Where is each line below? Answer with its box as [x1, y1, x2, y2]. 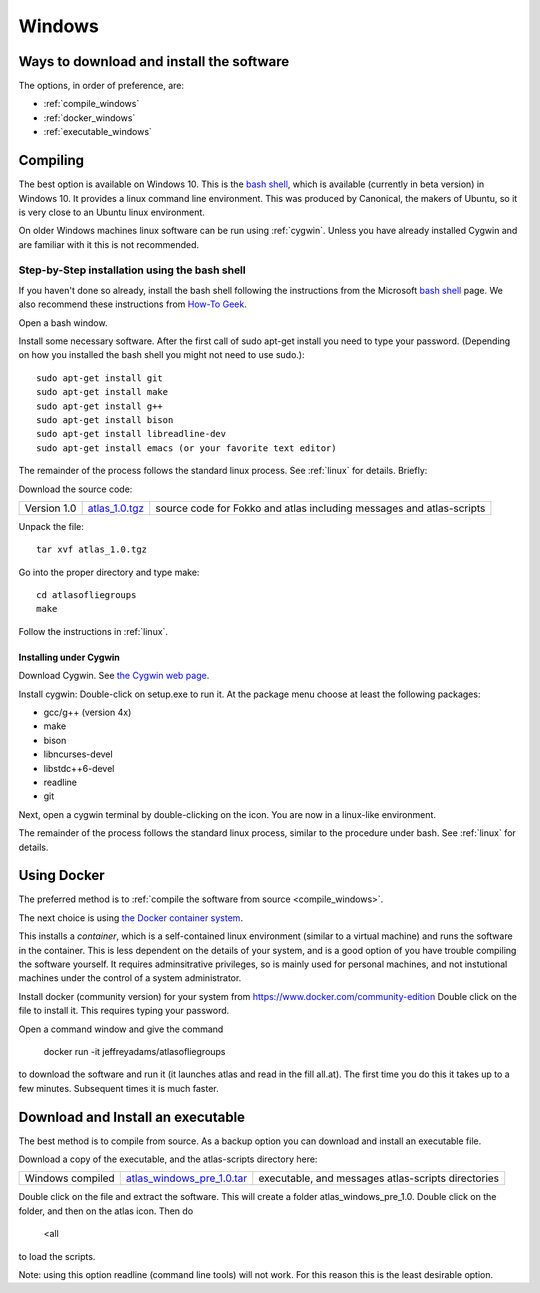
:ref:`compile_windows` [43, 98, 140, 110]
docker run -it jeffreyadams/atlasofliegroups [43, 1045, 226, 1057]
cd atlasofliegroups [36, 590, 137, 601]
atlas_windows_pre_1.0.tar [125, 1171, 248, 1185]
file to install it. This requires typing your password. [18, 1005, 230, 1017]
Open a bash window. [18, 316, 108, 329]
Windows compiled [24, 1171, 115, 1185]
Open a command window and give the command [18, 1023, 224, 1035]
